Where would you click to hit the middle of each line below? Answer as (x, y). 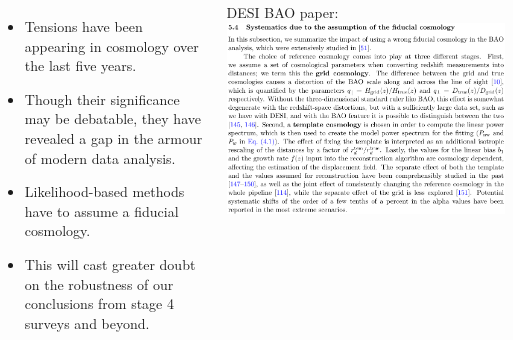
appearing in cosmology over (111, 45)
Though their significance (102, 98)
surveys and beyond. (87, 322)
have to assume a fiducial (101, 210)
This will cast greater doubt (110, 263)
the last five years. (80, 65)
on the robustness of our (99, 283)
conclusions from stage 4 (99, 303)
